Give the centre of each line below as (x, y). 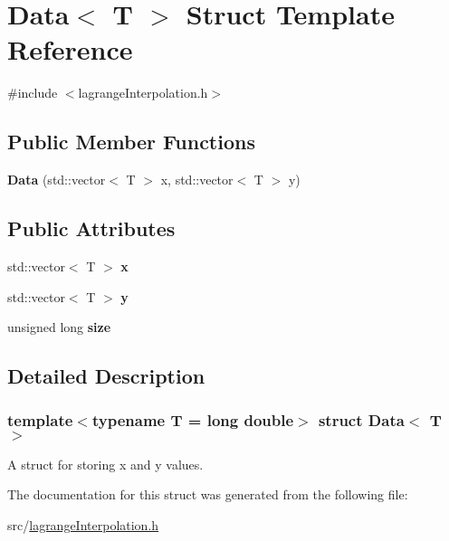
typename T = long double (193, 420)
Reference (70, 49)
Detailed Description (106, 376)
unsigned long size (59, 327)
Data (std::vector (57, 180)
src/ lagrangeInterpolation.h (83, 524)
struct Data (361, 420)
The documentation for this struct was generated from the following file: (208, 494)
